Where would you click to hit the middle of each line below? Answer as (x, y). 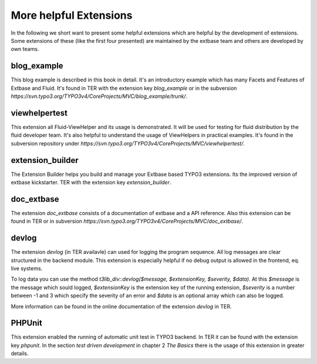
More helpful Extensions (72, 15)
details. (20, 353)
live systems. (27, 268)
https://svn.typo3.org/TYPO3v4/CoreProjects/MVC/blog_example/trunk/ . (99, 96)
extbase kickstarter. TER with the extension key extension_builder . (91, 182)
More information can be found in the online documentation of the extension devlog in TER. (121, 306)
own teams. (25, 49)
